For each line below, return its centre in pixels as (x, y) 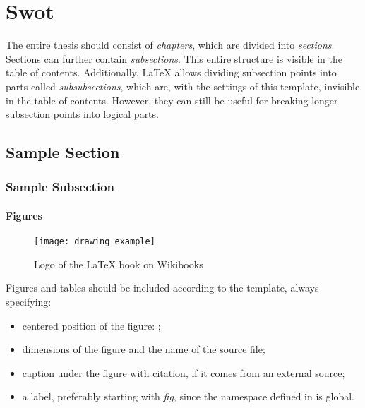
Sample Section (63, 152)
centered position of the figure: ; (91, 325)
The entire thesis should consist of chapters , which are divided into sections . (170, 45)
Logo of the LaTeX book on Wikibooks (119, 264)
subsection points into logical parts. (82, 114)
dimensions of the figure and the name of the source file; (144, 349)
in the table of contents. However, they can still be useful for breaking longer (172, 100)
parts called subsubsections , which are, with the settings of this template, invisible (183, 86)
